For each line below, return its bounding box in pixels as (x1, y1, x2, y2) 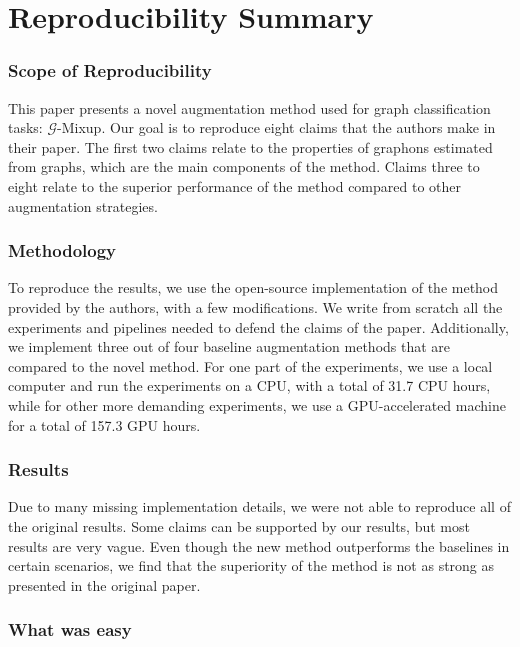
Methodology (8, 238, 117, 263)
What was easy (8, 617, 132, 642)
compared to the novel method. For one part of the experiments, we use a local (8, 355, 493, 376)
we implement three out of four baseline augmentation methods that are (8, 336, 451, 357)
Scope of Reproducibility (8, 58, 212, 83)
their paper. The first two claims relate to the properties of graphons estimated (8, 136, 493, 157)
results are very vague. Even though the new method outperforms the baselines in (8, 535, 510, 556)
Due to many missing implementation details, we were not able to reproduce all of (8, 496, 511, 517)
